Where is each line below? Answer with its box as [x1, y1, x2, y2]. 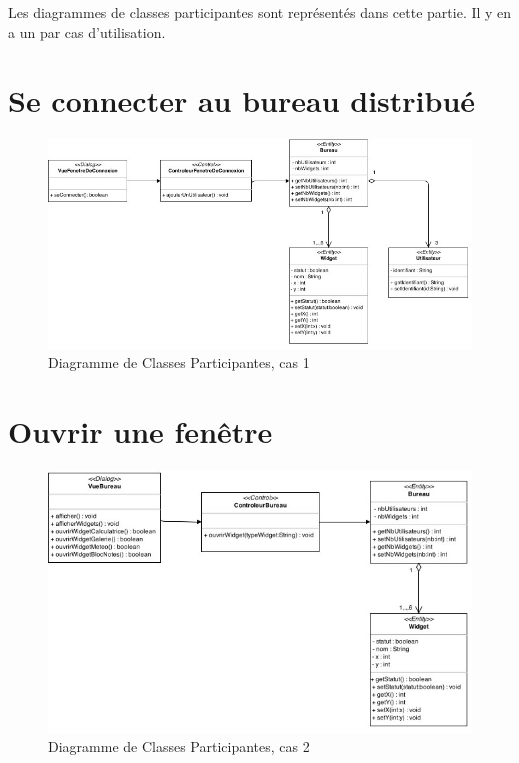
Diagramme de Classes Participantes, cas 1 [48, 352, 310, 373]
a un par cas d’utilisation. [8, 21, 166, 42]
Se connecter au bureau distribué [8, 80, 476, 121]
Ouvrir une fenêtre [8, 410, 273, 451]
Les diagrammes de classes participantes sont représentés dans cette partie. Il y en [8, 2, 512, 22]
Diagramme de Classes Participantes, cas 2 [48, 736, 310, 757]
